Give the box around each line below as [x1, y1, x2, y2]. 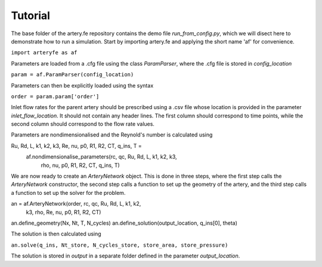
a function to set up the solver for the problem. [11, 189, 126, 196]
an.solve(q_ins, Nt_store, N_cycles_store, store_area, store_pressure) [11, 241, 228, 249]
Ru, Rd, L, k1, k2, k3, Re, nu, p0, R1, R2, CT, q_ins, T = [11, 142, 143, 149]
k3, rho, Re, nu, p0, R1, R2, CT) [26, 209, 101, 216]
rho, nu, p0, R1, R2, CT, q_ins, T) [41, 162, 120, 169]
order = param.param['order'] [11, 93, 100, 100]
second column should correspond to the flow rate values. [11, 120, 155, 128]
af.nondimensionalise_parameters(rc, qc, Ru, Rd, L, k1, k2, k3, [26, 153, 177, 160]
